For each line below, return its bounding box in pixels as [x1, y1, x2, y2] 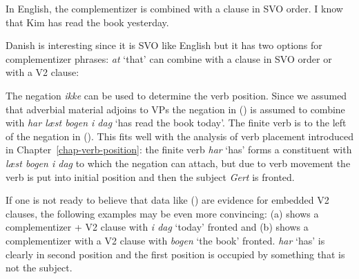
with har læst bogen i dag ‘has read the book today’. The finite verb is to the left [6, 115, 347, 130]
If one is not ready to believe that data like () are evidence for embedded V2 [6, 193, 329, 207]
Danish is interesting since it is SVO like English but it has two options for [6, 38, 322, 52]
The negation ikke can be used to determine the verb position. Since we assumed [6, 88, 347, 102]
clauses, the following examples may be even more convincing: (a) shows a [6, 206, 319, 220]
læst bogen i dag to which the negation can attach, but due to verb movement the [6, 155, 351, 170]
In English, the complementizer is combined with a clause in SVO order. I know [6, 1, 343, 15]
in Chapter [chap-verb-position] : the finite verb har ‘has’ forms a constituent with [6, 142, 352, 157]
